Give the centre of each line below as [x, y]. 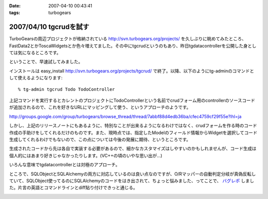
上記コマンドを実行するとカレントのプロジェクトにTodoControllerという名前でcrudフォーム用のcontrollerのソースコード [132, 100]
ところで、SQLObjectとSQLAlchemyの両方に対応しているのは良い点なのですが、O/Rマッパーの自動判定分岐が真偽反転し [133, 174]
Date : [15, 6]
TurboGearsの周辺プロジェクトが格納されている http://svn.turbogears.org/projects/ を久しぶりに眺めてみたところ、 [128, 39]
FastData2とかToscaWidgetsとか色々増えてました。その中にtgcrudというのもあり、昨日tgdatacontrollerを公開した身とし [133, 46]
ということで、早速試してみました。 [46, 62]
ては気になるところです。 [35, 53]
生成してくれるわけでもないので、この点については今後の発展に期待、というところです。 [100, 139]
